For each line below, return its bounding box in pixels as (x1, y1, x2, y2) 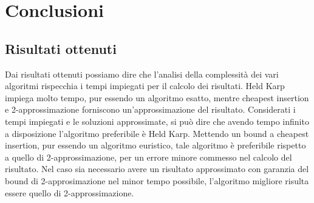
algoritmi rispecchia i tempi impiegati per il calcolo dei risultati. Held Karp (5, 79, 285, 92)
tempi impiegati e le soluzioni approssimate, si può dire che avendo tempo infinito (5, 115, 309, 127)
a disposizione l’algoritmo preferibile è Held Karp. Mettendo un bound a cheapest (5, 127, 309, 139)
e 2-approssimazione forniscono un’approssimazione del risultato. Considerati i (5, 103, 296, 116)
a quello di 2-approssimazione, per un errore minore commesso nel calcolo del (5, 150, 292, 163)
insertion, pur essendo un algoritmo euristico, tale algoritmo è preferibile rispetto (5, 139, 306, 151)
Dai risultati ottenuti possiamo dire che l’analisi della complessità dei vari (5, 67, 279, 80)
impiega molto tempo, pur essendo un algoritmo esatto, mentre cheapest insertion (5, 91, 309, 104)
